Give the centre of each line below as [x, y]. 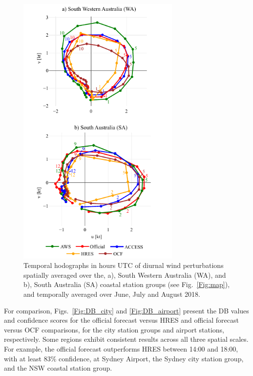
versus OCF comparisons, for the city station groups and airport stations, [114, 329]
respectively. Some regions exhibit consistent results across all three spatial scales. [126, 339]
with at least [23, 358]
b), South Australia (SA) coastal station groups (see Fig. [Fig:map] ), [127, 284]
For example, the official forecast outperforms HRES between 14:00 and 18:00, [121, 348]
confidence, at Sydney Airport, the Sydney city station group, [151, 358]
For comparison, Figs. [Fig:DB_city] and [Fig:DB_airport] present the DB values [126, 310]
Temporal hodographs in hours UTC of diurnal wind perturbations [124, 265]
